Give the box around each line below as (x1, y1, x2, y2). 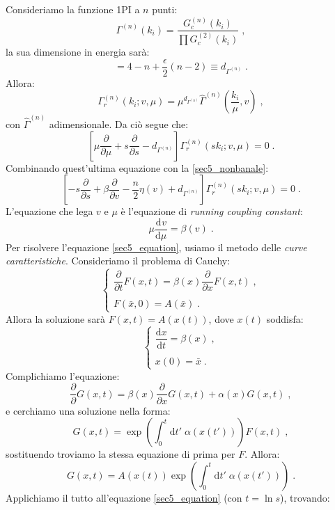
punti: (152, 2, 178, 16)
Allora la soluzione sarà (6, 311, 105, 326)
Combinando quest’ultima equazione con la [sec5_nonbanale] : (6, 160, 269, 175)
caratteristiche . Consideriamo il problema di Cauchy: (6, 253, 231, 268)
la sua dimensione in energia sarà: (6, 45, 150, 59)
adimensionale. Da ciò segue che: (49, 116, 189, 131)
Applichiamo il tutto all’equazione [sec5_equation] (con (6, 490, 242, 504)
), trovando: (280, 490, 330, 504)
